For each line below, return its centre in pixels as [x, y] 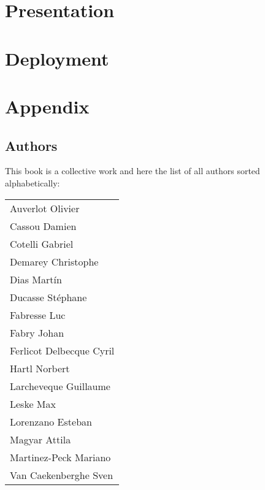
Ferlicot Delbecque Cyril [62, 350]
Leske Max [33, 404]
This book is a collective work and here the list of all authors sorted [132, 171]
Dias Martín [36, 279]
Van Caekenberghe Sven [62, 475]
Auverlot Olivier [45, 208]
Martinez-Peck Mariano [60, 457]
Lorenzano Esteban [51, 421]
